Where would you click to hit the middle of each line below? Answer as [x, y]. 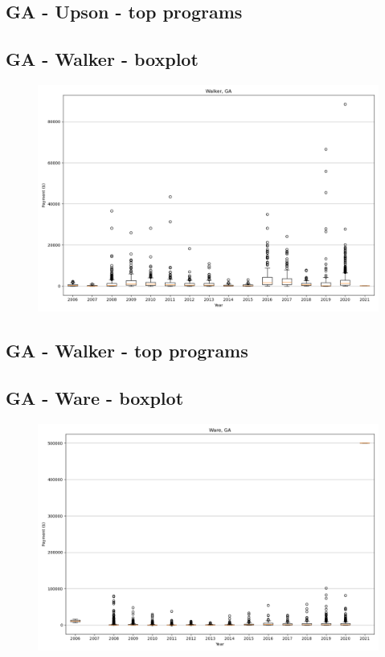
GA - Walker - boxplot [102, 59]
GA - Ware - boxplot [95, 398]
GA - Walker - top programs [127, 351]
